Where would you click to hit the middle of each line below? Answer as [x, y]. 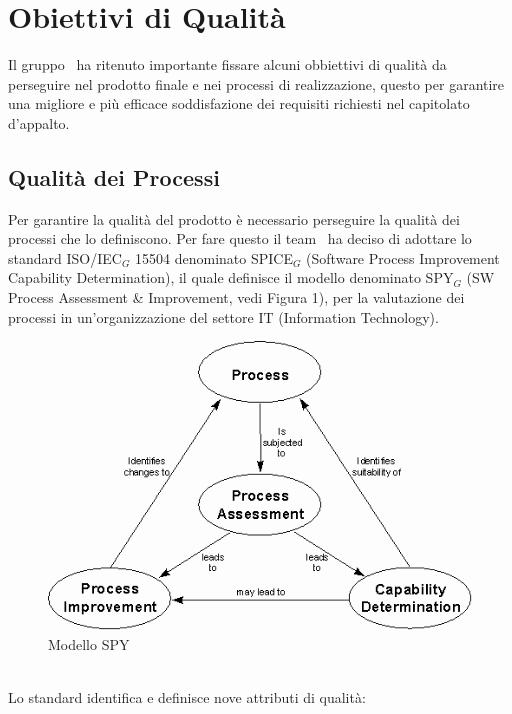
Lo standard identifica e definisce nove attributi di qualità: [187, 696]
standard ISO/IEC [65, 257]
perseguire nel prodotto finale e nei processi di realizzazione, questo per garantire [256, 83]
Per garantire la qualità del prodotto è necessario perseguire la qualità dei [234, 218]
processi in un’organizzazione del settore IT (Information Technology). [223, 316]
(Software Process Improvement [403, 257]
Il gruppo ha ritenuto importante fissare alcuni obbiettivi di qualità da [227, 64]
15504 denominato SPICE [214, 257]
